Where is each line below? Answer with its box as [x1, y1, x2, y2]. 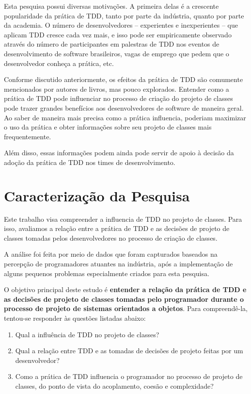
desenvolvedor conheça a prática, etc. [4, 58, 114, 68]
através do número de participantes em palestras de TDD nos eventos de [4, 39, 220, 49]
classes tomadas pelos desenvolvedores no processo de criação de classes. [4, 232, 218, 243]
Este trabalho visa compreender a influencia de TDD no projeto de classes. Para [4, 213, 242, 224]
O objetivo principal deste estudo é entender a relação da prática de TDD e [4, 284, 247, 295]
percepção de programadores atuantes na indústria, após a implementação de [4, 259, 233, 268]
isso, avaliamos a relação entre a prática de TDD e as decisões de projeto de [4, 223, 230, 233]
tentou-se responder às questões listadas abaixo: [4, 312, 146, 323]
